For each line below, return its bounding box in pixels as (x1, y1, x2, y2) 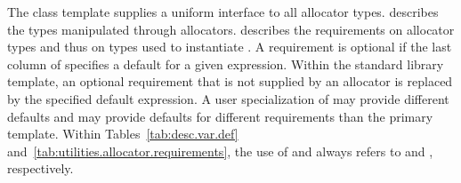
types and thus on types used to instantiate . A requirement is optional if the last (7, 37, 452, 56)
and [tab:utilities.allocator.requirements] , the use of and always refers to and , (7, 141, 433, 160)
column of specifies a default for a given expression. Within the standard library (7, 54, 444, 73)
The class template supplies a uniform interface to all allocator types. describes (7, 3, 439, 20)
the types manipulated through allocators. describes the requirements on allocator (7, 20, 455, 38)
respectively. (7, 159, 74, 178)
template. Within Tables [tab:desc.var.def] (7, 124, 239, 143)
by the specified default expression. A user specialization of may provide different (7, 89, 449, 107)
